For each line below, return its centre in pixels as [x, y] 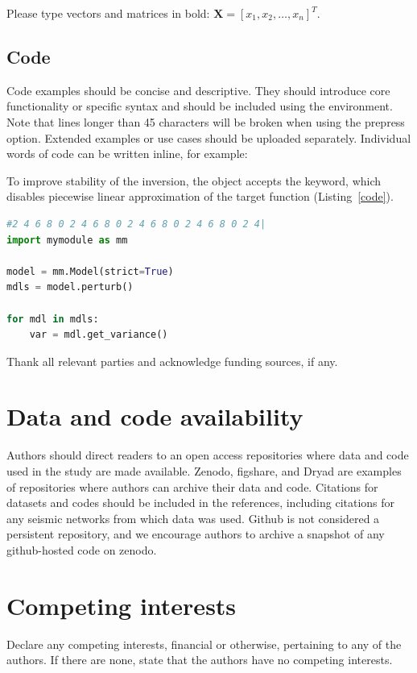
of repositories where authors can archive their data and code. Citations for [192, 486]
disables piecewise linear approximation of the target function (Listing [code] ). [200, 196]
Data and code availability [155, 416]
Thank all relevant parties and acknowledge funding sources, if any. [172, 361]
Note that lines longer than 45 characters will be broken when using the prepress [206, 121]
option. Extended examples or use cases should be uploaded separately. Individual [209, 137]
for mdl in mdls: [53, 319]
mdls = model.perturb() [70, 287]
